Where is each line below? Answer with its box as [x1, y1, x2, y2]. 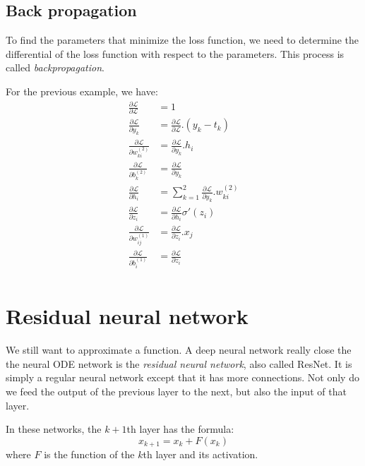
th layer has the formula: [126, 422, 234, 436]
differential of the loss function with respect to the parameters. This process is [6, 46, 345, 61]
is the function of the [44, 447, 135, 462]
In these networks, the [6, 422, 102, 436]
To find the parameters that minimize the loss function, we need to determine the [6, 32, 359, 47]
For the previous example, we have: [6, 83, 158, 98]
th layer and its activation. [143, 447, 258, 462]
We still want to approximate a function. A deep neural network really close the [6, 342, 352, 357]
